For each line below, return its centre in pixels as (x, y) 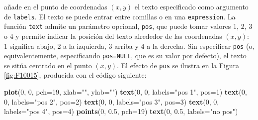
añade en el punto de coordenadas (56, 6)
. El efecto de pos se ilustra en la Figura (178, 65)
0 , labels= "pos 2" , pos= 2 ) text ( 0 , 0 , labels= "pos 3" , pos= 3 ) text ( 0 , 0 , (112, 101)
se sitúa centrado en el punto (48, 65)
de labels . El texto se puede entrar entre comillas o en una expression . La (120, 16)
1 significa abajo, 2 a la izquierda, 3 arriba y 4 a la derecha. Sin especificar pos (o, (129, 46)
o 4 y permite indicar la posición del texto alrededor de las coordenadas (113, 36)
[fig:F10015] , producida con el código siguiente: (75, 75)
